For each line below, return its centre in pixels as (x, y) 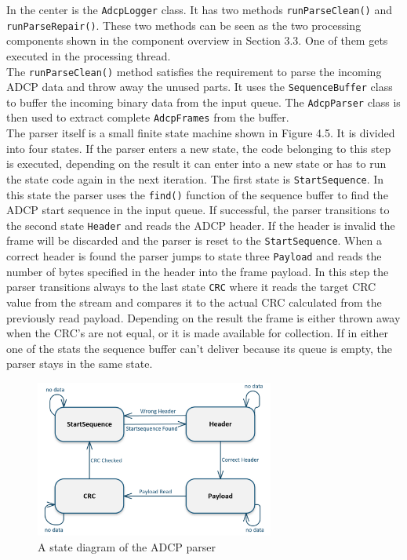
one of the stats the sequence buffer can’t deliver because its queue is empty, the (200, 348)
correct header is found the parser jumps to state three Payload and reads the (194, 256)
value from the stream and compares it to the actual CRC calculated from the (194, 302)
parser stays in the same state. (80, 364)
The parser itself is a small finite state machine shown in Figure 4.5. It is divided (201, 133)
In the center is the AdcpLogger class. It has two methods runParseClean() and (200, 9)
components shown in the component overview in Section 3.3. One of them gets (197, 40)
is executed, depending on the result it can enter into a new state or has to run (196, 164)
